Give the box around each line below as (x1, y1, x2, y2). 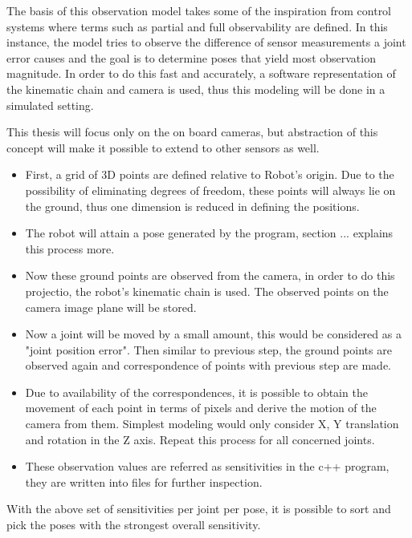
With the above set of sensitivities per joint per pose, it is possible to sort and (6, 500, 391, 517)
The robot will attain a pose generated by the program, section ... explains (25, 225, 394, 241)
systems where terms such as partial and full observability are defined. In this (6, 18, 388, 34)
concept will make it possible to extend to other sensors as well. (6, 139, 320, 156)
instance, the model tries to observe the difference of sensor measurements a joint (6, 34, 406, 51)
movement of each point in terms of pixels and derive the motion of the (25, 399, 377, 416)
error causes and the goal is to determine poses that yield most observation (6, 49, 376, 66)
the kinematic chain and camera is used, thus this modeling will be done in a (6, 80, 385, 97)
